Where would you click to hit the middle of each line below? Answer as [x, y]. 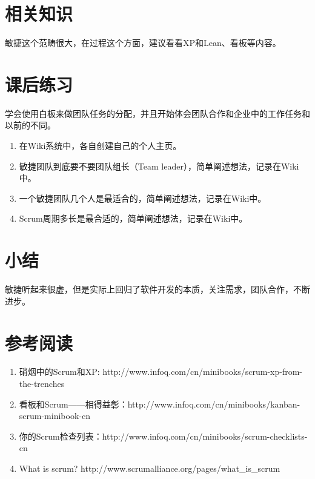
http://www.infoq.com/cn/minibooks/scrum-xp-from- [202, 372]
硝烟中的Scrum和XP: [59, 372]
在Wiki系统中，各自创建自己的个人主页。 [100, 146]
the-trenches [42, 384]
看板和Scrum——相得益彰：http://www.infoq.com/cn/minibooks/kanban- [160, 404]
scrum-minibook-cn [55, 416]
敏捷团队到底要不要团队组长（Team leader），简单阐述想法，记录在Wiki [159, 166]
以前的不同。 [30, 125]
